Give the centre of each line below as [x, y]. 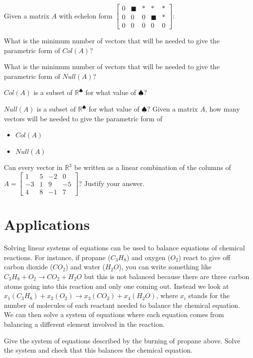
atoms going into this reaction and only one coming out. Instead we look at [117, 286]
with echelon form [86, 15]
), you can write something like [165, 267]
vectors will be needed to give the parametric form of [83, 118]
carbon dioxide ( [29, 267]
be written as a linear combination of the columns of [153, 167]
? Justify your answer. [112, 183]
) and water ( [85, 267]
